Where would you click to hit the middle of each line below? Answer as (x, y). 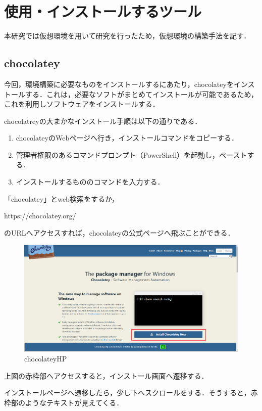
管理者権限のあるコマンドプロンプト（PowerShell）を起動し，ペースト (132, 154)
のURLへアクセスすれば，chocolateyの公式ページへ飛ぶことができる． (119, 232)
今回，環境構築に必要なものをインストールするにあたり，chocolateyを (119, 84)
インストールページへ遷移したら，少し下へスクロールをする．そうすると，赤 (131, 393)
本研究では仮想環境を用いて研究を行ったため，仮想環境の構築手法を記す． (127, 36)
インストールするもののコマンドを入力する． (90, 182)
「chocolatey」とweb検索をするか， (62, 198)
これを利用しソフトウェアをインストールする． (82, 104)
